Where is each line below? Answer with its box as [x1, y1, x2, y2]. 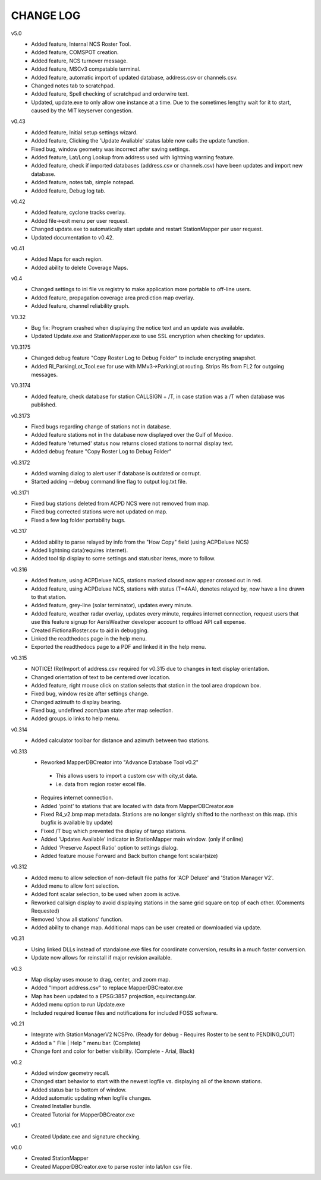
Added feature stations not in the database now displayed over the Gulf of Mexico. [31, 431, 233, 438]
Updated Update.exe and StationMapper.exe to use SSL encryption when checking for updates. [31, 333, 266, 340]
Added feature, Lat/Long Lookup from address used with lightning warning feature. [31, 154, 235, 161]
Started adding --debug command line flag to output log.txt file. [31, 478, 187, 485]
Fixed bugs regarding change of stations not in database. [31, 422, 172, 430]
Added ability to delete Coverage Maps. [31, 264, 128, 271]
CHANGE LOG [11, 9, 81, 22]
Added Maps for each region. [31, 255, 103, 263]
